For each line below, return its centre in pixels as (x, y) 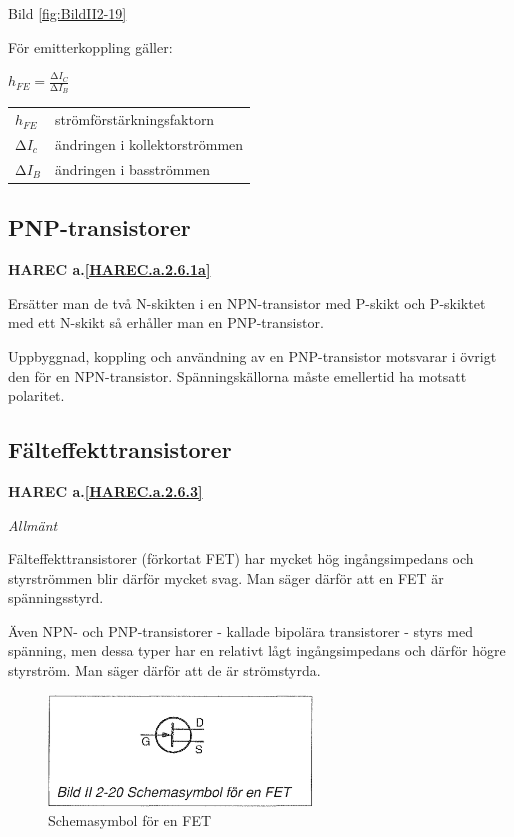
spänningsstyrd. (56, 597)
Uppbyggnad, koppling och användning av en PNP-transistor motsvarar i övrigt (252, 355)
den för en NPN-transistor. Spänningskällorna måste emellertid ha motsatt (237, 375)
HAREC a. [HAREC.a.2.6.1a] (109, 269)
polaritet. (36, 395)
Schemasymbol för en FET (130, 820)
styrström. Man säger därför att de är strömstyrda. (164, 670)
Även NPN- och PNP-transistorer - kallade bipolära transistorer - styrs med (240, 630)
